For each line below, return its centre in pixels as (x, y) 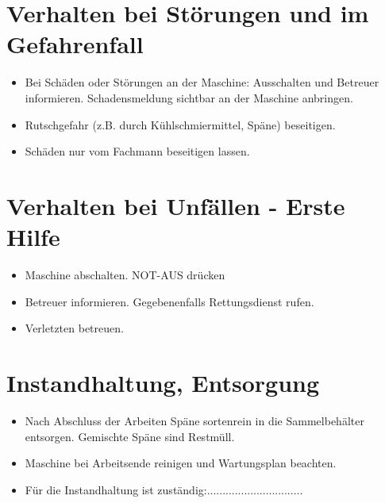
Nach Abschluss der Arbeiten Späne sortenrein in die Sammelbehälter (194, 420)
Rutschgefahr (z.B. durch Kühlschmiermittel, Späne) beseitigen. (180, 124)
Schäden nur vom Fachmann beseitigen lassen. (137, 151)
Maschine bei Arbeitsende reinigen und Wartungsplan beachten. (181, 463)
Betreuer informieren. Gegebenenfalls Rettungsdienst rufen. (169, 301)
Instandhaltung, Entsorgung (163, 382)
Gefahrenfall (75, 44)
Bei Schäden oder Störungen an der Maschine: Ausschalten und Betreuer (202, 82)
